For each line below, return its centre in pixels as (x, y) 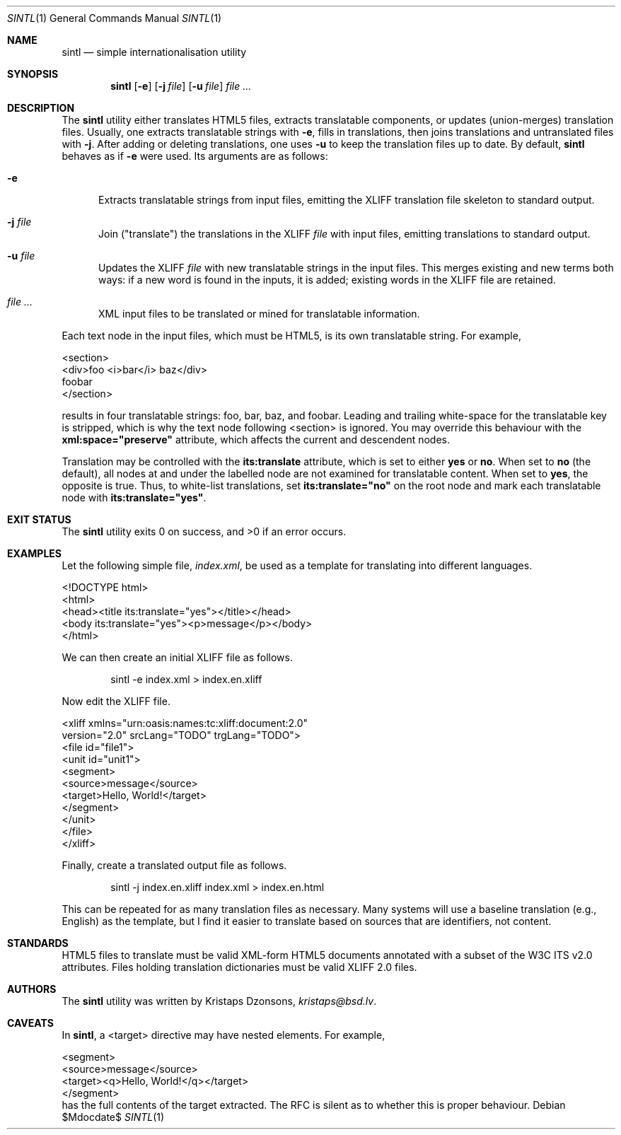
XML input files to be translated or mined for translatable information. (259, 314)
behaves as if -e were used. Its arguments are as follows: (195, 156)
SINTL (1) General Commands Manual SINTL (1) (115, 18)
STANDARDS (38, 943)
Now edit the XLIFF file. (116, 701)
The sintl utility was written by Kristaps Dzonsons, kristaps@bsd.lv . (219, 1001)
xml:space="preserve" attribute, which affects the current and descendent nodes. (256, 440)
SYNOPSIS (33, 74)
